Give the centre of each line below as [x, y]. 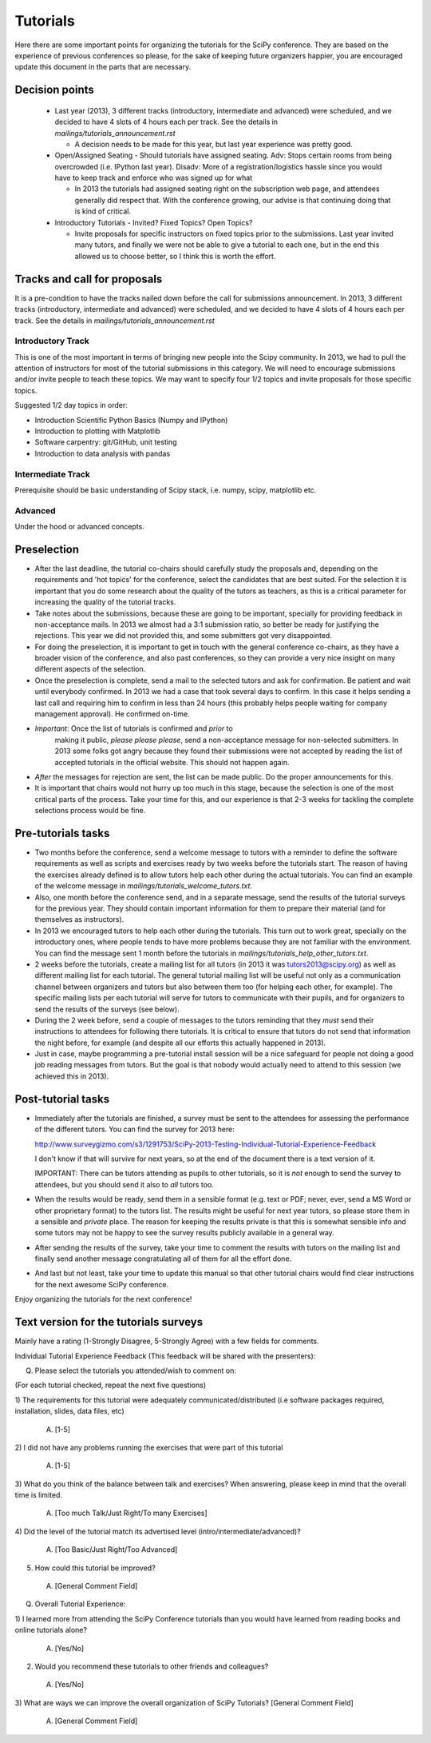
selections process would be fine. [90, 811]
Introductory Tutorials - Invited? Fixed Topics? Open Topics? [154, 222]
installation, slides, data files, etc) [69, 1411]
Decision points [55, 90]
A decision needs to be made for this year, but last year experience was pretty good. [214, 144]
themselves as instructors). [79, 919]
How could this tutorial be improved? [95, 1568]
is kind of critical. [103, 211]
